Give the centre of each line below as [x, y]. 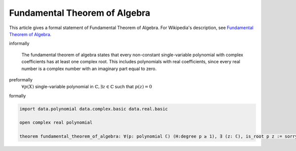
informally [19, 43]
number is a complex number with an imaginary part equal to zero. [89, 69]
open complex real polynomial [56, 123]
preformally [21, 79]
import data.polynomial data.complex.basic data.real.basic [94, 109]
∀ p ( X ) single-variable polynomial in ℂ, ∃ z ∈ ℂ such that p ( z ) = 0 [87, 87]
